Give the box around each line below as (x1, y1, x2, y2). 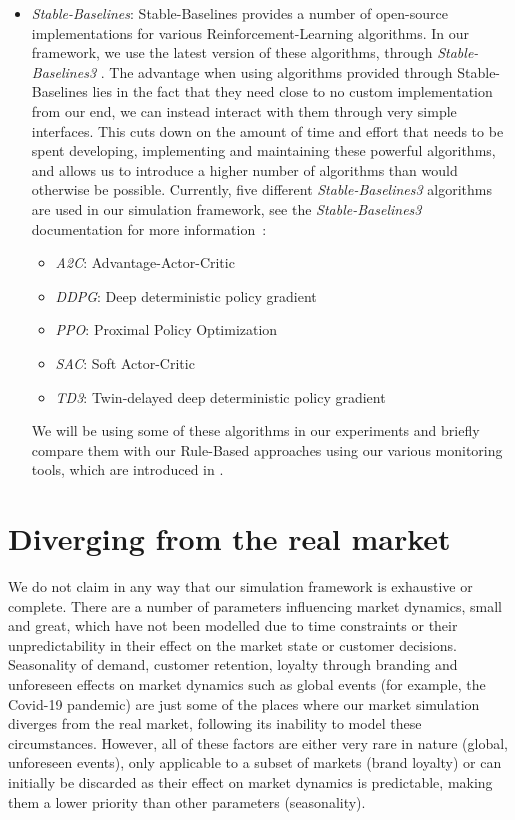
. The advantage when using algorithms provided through (100, 61, 453, 82)
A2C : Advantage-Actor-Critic (55, 252, 235, 273)
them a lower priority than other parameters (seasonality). (8, 791, 366, 812)
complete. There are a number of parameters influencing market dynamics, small (8, 595, 502, 616)
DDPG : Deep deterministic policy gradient (55, 285, 317, 306)
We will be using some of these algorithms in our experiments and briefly (31, 420, 480, 441)
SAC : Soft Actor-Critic (55, 352, 195, 373)
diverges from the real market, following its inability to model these (8, 713, 422, 734)
